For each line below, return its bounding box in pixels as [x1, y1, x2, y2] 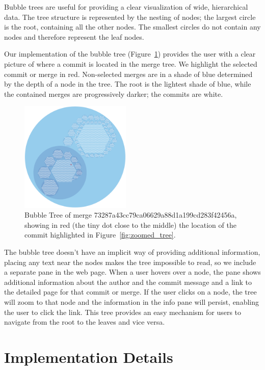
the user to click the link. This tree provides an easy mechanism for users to [4, 306, 242, 317]
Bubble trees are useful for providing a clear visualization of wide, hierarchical [4, 2, 248, 12]
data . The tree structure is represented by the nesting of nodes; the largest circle [4, 11, 256, 22]
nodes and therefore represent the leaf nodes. [4, 31, 144, 42]
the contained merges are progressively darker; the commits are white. [4, 88, 223, 99]
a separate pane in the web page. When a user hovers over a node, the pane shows [4, 267, 261, 277]
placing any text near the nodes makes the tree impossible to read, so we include [4, 256, 256, 267]
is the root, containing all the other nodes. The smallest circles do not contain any [4, 21, 261, 32]
